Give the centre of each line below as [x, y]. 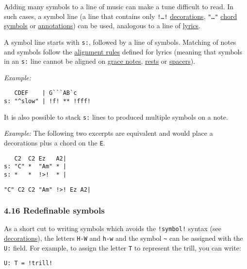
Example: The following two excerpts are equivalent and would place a [108, 133]
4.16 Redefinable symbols [54, 210]
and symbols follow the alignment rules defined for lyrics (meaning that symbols [123, 51]
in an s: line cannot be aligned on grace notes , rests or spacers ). [100, 61]
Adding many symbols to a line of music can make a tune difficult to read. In [119, 6]
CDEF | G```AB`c [46, 93]
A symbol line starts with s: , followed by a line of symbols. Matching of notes [120, 42]
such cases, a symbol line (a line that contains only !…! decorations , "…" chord [121, 16]
